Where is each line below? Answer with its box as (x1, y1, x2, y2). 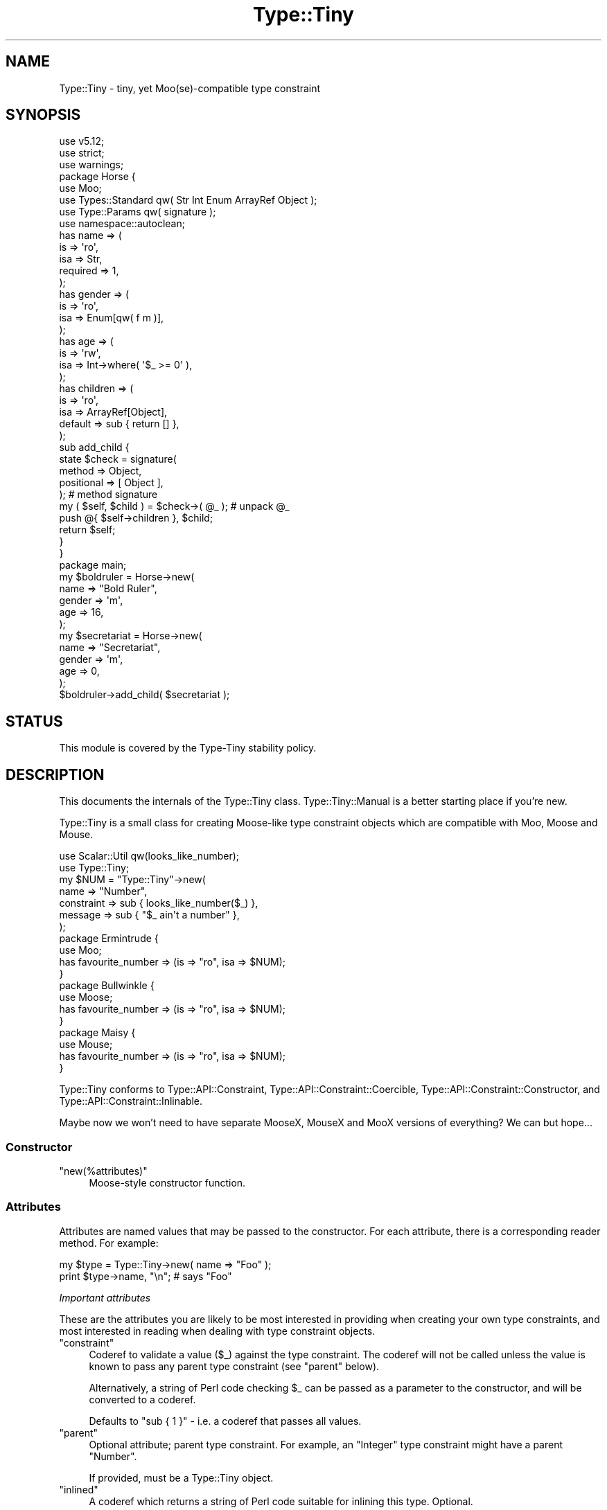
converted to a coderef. (89, 1393, 196, 1405)
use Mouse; (59, 1038, 113, 1051)
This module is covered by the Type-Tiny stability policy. (59, 742, 317, 754)
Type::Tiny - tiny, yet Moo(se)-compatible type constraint (59, 82, 321, 94)
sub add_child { (59, 441, 130, 454)
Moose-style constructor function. (89, 1176, 246, 1189)
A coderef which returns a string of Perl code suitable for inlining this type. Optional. (89, 1495, 473, 1507)
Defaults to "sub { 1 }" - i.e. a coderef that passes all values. (89, 1414, 362, 1427)
